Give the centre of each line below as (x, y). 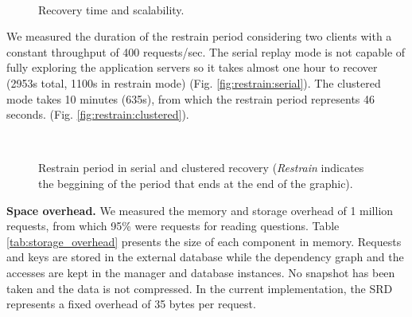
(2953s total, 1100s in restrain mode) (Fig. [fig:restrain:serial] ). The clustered (194, 82)
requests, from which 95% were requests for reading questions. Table (173, 226)
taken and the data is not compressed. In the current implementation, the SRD (200, 288)
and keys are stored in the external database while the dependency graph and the (205, 257)
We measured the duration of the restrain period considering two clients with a (199, 36)
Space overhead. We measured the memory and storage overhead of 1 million (200, 210)
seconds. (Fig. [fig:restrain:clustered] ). (98, 114)
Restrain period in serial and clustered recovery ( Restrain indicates (201, 168)
